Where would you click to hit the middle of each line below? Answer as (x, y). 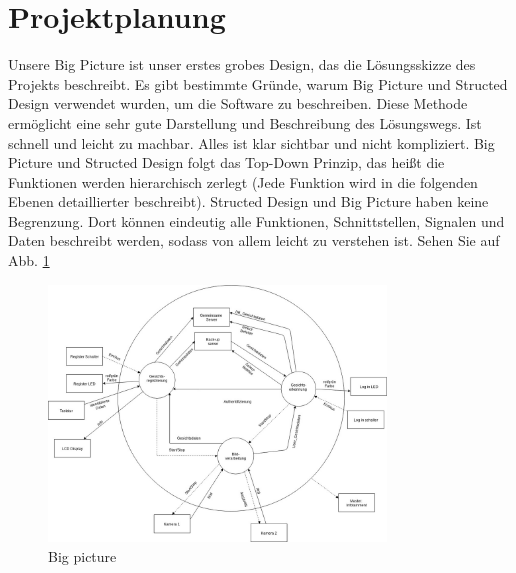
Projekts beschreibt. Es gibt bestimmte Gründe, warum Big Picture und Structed (258, 83)
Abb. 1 (29, 260)
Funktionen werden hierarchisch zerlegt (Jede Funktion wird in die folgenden (243, 181)
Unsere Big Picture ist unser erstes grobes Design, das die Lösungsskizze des (242, 64)
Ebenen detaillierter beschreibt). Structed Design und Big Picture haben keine (248, 201)
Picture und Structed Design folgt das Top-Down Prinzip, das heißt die (226, 162)
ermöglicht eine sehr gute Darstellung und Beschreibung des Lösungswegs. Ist (245, 122)
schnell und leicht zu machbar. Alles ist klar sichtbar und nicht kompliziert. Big (251, 142)
